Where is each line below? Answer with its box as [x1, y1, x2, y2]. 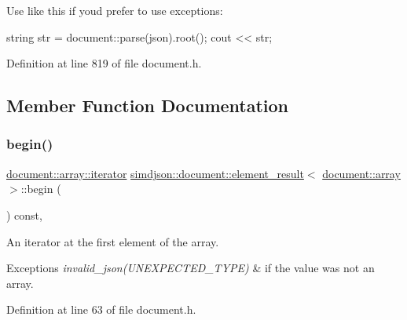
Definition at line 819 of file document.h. [6, 55, 202, 71]
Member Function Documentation [6, 93, 289, 118]
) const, [6, 206, 42, 223]
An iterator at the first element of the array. [6, 233, 219, 249]
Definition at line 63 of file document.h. [6, 301, 196, 318]
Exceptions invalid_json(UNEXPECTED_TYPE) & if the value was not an [6, 260, 375, 276]
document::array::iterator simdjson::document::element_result [6, 165, 304, 181]
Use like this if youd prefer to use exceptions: [6, 2, 223, 18]
